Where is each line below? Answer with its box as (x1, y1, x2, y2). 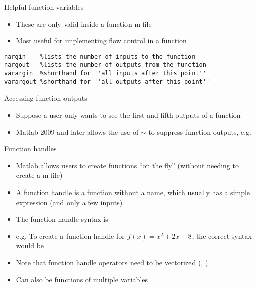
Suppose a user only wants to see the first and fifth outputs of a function (16, 110, 241, 120)
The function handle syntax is (16, 214, 108, 224)
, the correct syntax (191, 230, 252, 241)
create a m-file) (16, 170, 63, 180)
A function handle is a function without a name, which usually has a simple (16, 186, 250, 197)
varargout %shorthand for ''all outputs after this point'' (4, 78, 210, 85)
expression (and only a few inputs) (16, 197, 123, 207)
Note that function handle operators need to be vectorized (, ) (16, 257, 208, 267)
